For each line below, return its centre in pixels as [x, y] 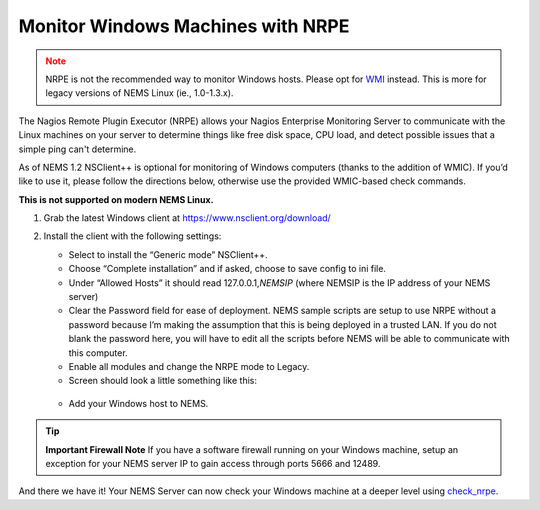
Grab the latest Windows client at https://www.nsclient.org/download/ [187, 218]
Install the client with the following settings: [132, 236]
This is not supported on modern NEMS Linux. [116, 199]
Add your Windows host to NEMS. [138, 403]
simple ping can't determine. [77, 149]
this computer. [98, 352]
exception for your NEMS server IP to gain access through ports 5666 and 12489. [213, 463]
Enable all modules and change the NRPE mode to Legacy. [189, 366]
